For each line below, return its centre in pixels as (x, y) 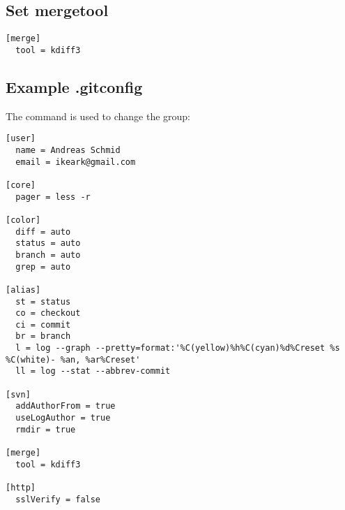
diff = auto (43, 232)
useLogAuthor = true (63, 418)
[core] (21, 185)
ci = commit (43, 325)
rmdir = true (46, 429)
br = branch (43, 336)
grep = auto (43, 267)
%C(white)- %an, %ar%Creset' (73, 359)
